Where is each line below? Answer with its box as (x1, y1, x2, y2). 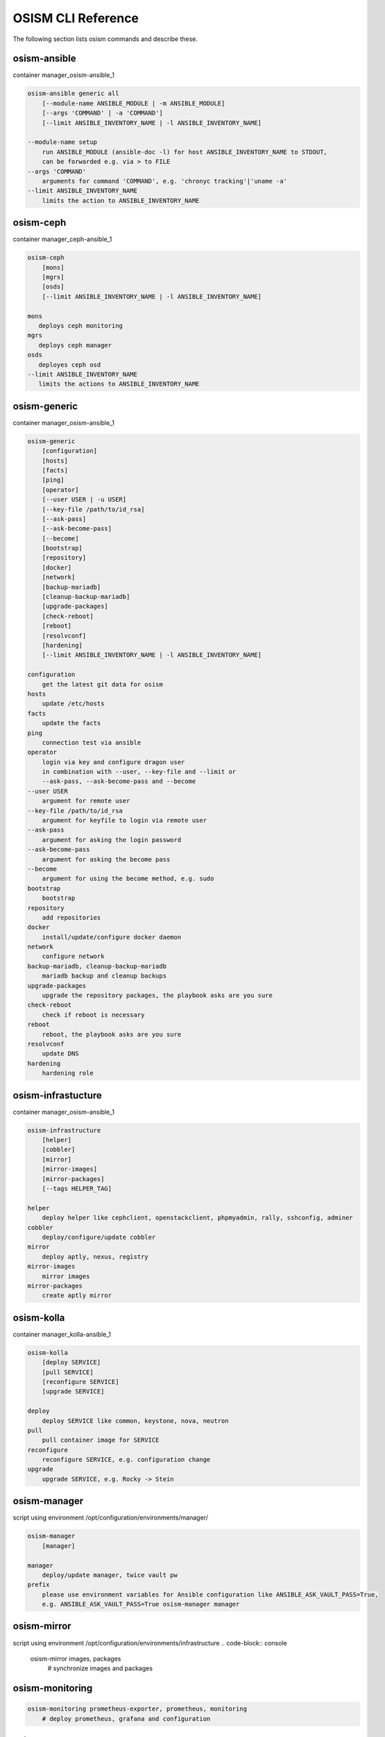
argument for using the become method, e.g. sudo (42, 875, 214, 882)
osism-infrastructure (27, 1126, 101, 1134)
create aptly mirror (42, 1292, 112, 1299)
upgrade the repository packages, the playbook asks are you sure (42, 991, 273, 1000)
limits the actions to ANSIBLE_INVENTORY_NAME (38, 380, 200, 388)
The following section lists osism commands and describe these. (12, 35, 198, 43)
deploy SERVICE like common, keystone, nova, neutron (42, 1417, 229, 1424)
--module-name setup (27, 138, 97, 146)
